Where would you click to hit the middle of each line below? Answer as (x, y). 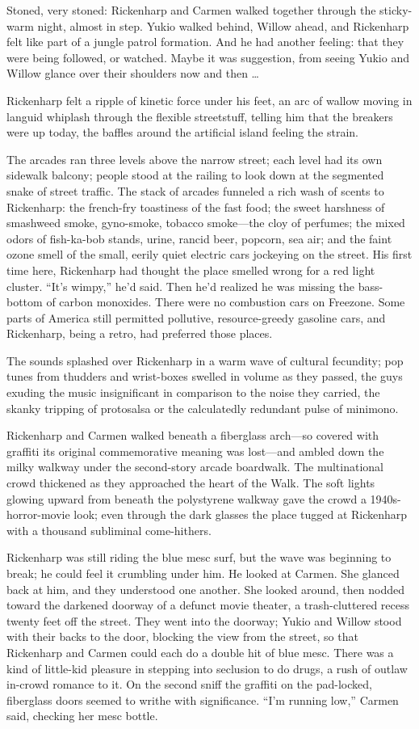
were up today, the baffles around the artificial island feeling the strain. (182, 132)
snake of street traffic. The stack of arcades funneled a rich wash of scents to (195, 190)
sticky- (396, 10)
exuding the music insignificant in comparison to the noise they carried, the (193, 392)
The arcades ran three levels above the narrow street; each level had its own (195, 159)
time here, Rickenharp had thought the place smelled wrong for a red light (191, 270)
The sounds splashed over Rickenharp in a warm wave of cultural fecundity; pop (205, 360)
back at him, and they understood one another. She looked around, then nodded (205, 589)
